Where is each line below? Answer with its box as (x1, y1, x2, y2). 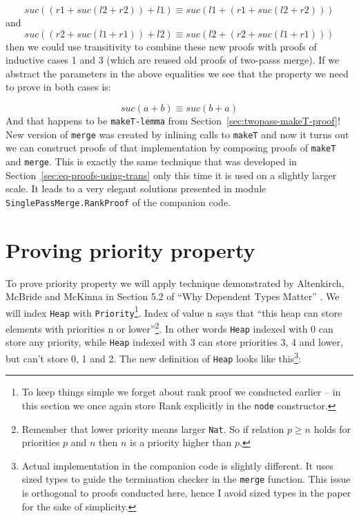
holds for (313, 421, 351, 436)
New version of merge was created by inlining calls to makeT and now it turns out (6, 127, 349, 141)
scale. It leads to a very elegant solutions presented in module (6, 181, 266, 196)
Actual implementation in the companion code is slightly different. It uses (21, 458, 333, 472)
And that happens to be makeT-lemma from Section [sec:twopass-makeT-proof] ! (6, 113, 340, 127)
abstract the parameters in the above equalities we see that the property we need (6, 66, 349, 80)
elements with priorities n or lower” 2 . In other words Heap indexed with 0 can (6, 320, 333, 335)
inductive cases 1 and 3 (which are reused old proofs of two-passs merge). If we (6, 53, 340, 67)
